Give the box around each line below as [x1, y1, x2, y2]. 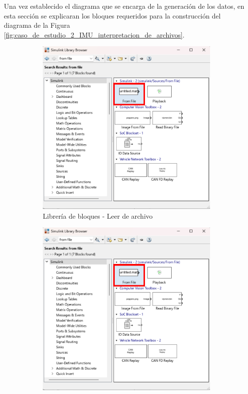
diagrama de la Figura [4, 20, 71, 30]
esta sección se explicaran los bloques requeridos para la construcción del [4, 10, 221, 20]
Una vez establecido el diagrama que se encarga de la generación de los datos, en [4, 1, 245, 11]
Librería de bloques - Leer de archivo [43, 210, 153, 221]
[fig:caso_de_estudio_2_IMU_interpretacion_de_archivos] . [4, 29, 185, 39]
